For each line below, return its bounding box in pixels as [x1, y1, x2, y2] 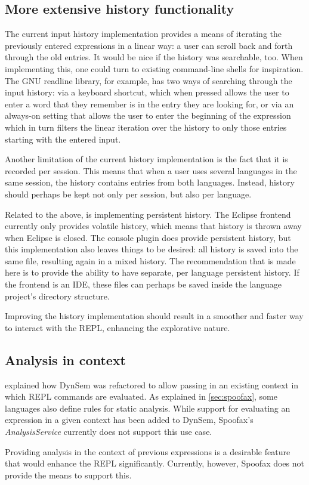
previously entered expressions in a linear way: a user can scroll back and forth [5, 39, 293, 51]
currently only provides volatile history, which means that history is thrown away [5, 220, 302, 232]
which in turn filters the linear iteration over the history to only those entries [5, 121, 287, 133]
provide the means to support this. [5, 468, 132, 481]
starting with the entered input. [5, 132, 121, 145]
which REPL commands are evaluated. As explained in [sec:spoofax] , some [5, 390, 277, 403]
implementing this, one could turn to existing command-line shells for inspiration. [5, 62, 304, 75]
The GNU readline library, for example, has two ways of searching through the [5, 74, 292, 87]
